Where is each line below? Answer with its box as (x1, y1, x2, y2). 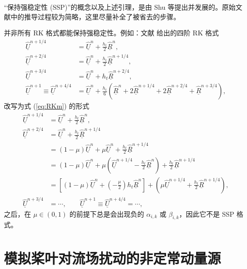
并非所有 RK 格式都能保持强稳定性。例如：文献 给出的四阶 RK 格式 (4, 28, 219, 38)
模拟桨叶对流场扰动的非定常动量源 (4, 248, 221, 268)
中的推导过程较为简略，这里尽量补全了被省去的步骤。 (10, 11, 180, 21)
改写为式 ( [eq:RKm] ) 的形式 (4, 101, 90, 111)
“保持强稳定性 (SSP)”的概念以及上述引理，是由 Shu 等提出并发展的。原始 (4, 2, 236, 12)
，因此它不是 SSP (179, 208, 234, 219)
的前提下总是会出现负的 (69, 208, 144, 219)
